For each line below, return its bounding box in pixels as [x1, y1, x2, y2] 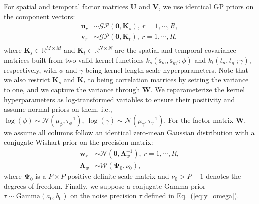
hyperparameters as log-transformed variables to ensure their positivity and [4, 94, 235, 104]
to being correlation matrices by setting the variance [88, 74, 249, 85]
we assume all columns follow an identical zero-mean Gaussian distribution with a [4, 127, 255, 137]
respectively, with [4, 64, 57, 75]
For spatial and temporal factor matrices [4, 1, 128, 11]
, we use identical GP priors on [158, 1, 254, 11]
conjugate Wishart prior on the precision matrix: [4, 137, 153, 147]
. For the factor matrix [164, 114, 234, 125]
